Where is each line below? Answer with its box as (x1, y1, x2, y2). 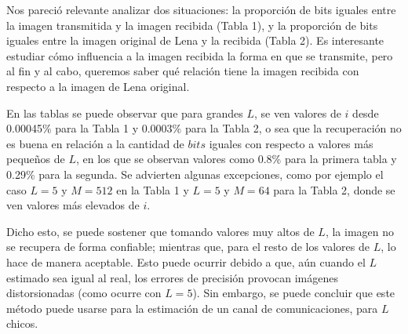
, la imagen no (325, 223, 394, 239)
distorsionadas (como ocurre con (6, 285, 162, 301)
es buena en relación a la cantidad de (6, 135, 184, 151)
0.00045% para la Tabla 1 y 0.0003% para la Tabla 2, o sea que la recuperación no (6, 120, 402, 136)
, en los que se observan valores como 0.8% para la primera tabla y (75, 151, 397, 167)
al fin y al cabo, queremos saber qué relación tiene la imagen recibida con (6, 63, 359, 79)
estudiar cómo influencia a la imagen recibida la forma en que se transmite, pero (6, 47, 393, 64)
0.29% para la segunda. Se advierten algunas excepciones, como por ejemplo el (6, 165, 384, 182)
